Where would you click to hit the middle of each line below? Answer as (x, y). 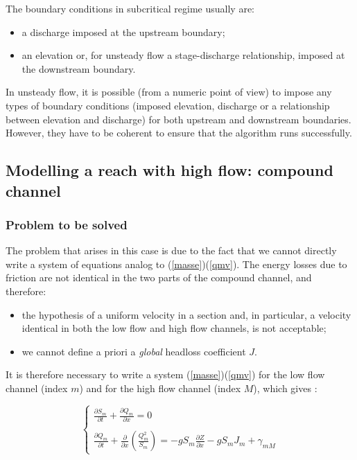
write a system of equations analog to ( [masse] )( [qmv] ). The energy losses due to (176, 264)
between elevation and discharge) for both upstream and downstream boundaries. (178, 119)
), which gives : (285, 388)
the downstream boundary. (79, 68)
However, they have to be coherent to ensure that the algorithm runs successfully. (179, 133)
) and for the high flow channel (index (160, 388)
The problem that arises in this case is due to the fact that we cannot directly (171, 250)
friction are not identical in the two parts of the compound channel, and (159, 277)
